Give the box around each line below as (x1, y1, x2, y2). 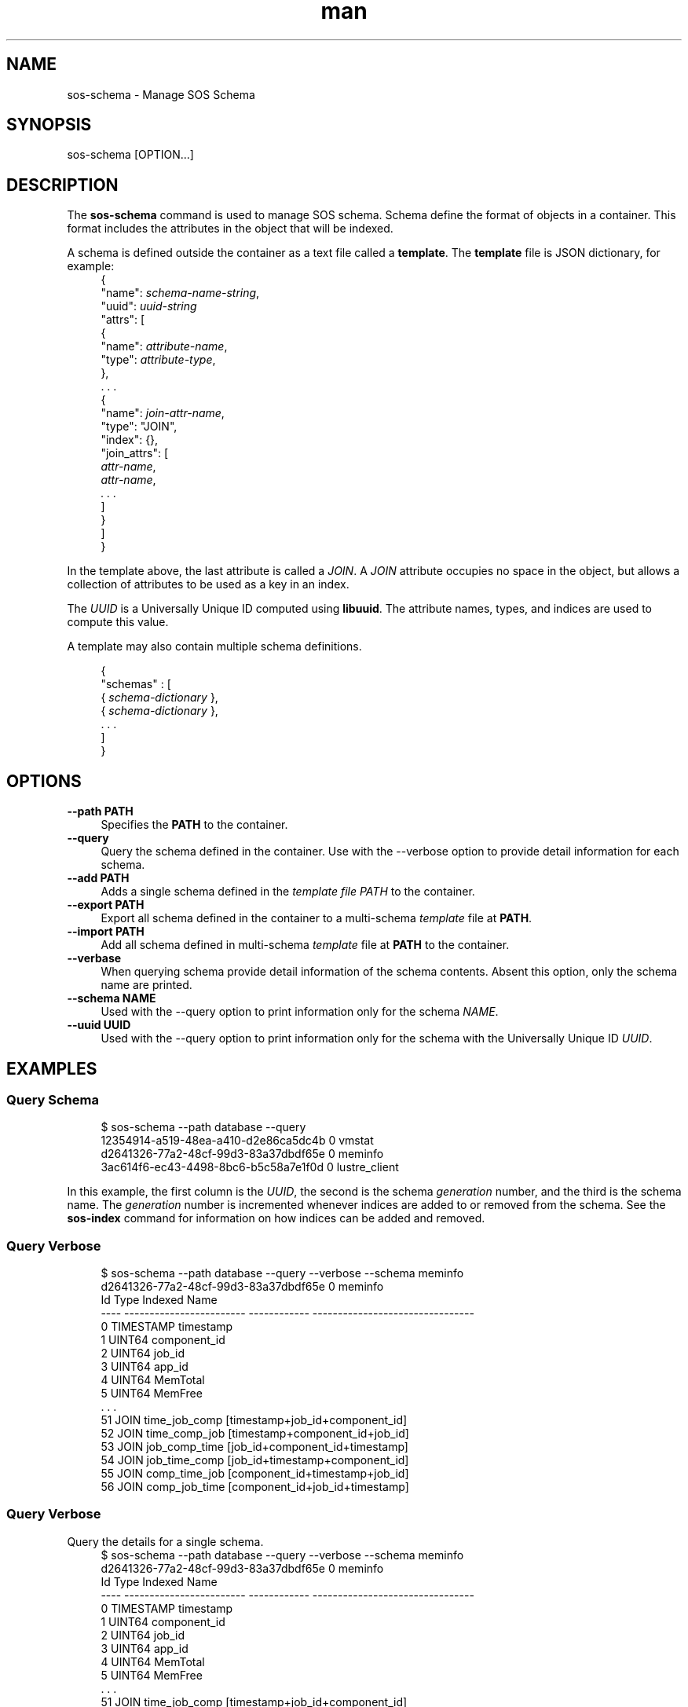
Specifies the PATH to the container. (101, 818, 288, 832)
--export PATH (67, 898, 145, 912)
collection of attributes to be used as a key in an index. (67, 577, 349, 592)
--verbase (67, 951, 122, 965)
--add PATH (67, 871, 130, 885)
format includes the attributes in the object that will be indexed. (67, 222, 393, 236)
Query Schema (6, 1091, 99, 1108)
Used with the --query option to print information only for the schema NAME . (101, 1005, 499, 1019)
